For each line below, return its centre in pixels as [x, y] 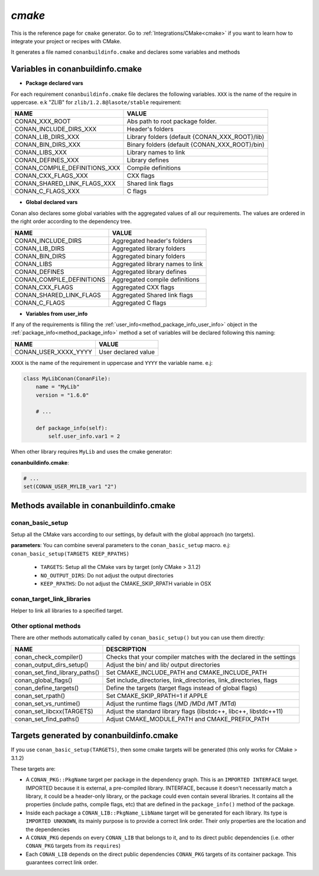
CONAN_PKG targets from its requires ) [73, 846]
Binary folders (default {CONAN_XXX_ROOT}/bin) [196, 145]
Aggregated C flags [139, 303]
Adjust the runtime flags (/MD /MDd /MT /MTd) [171, 703]
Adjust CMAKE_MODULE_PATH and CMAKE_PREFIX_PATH [188, 719]
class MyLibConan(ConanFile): [67, 378]
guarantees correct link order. [62, 862]
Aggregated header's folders [152, 241]
